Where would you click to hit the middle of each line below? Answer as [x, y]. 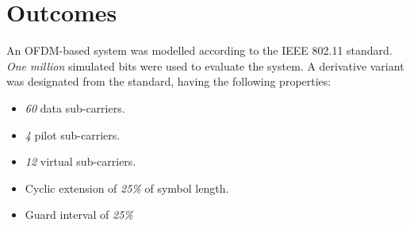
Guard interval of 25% [79, 215]
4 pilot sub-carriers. [73, 134]
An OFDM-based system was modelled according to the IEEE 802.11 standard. [199, 50]
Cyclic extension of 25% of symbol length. [127, 188]
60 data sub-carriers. [75, 107]
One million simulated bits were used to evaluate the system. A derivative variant [205, 65]
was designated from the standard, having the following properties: [169, 81]
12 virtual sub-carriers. [80, 161]
